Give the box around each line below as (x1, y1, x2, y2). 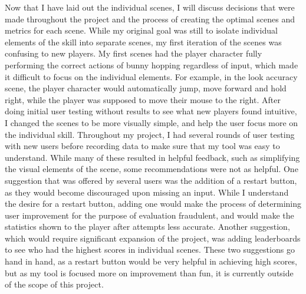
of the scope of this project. (5, 278, 104, 290)
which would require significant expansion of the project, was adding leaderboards (5, 232, 301, 244)
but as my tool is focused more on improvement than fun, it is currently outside (5, 266, 294, 279)
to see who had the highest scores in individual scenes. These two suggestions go (5, 243, 295, 256)
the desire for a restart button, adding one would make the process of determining (5, 197, 301, 210)
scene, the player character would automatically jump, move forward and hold (5, 82, 287, 94)
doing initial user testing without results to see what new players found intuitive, (5, 105, 297, 117)
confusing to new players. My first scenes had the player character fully (5, 47, 262, 60)
